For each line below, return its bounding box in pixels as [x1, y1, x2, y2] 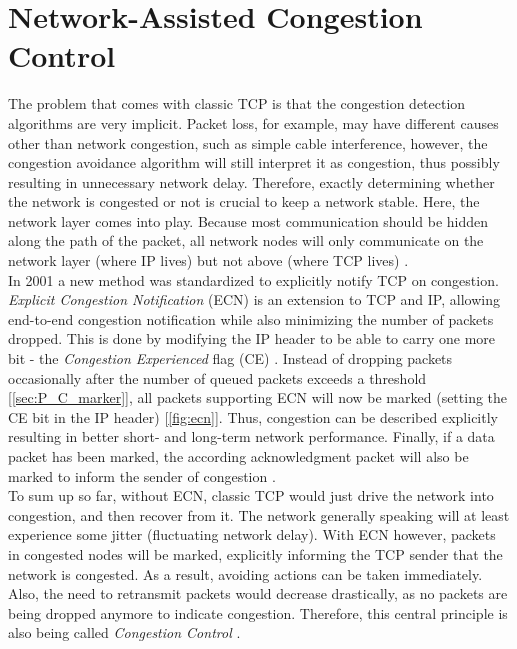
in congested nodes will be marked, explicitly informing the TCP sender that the [8, 543, 503, 564]
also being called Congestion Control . [8, 622, 241, 643]
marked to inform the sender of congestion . [8, 465, 276, 486]
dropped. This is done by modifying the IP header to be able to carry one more [8, 328, 496, 349]
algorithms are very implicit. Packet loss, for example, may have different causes [8, 112, 499, 133]
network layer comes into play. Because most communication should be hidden [8, 210, 489, 231]
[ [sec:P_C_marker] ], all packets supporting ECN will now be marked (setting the [8, 387, 508, 408]
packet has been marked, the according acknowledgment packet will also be [8, 446, 469, 466]
